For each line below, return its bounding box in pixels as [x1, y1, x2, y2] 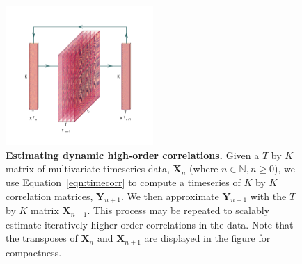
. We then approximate [120, 188, 219, 203]
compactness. [6, 245, 62, 259]
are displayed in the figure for [144, 231, 271, 245]
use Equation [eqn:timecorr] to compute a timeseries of [6, 175, 241, 190]
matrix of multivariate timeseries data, [6, 161, 170, 176]
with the [250, 188, 287, 203]
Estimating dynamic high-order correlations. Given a [6, 147, 260, 162]
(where [189, 161, 218, 176]
